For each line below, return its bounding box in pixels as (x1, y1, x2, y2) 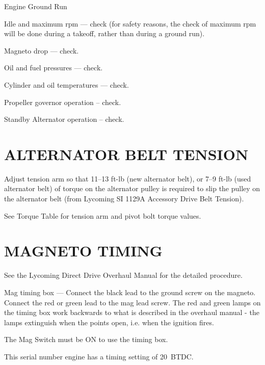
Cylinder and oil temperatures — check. (4, 79, 129, 90)
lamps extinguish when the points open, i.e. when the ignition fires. (4, 317, 214, 327)
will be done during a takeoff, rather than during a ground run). (4, 28, 205, 39)
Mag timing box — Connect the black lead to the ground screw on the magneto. (4, 286, 256, 297)
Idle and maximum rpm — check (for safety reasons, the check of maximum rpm (4, 18, 256, 29)
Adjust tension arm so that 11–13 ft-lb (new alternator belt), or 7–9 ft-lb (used (4, 173, 251, 184)
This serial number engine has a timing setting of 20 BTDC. (4, 351, 194, 361)
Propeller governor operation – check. (4, 96, 121, 107)
